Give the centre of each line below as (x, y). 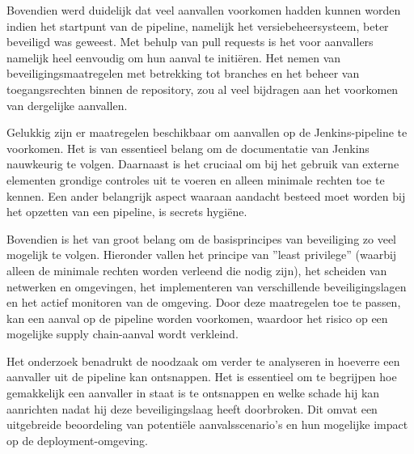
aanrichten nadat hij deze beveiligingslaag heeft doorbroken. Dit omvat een (192, 408)
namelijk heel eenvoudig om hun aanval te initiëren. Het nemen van (174, 57)
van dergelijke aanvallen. (67, 105)
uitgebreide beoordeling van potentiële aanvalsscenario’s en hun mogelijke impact (207, 424)
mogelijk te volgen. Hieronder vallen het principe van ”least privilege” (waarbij (202, 255)
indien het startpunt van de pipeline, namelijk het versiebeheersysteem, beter (198, 25)
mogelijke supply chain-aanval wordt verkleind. (123, 334)
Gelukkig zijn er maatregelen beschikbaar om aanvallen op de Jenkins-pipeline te (207, 132)
